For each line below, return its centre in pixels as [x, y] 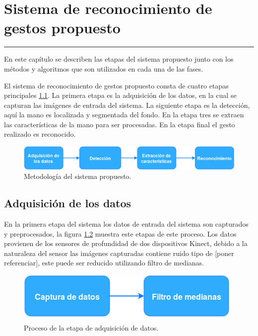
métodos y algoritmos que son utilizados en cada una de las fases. [104, 68]
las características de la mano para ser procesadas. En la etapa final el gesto [120, 124]
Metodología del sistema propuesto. [78, 176]
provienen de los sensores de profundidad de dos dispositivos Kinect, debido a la [126, 243]
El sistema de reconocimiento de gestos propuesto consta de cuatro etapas [116, 85]
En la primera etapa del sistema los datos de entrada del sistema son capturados [126, 224]
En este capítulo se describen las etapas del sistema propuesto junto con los [119, 59]
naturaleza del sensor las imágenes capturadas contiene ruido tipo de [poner [119, 253]
